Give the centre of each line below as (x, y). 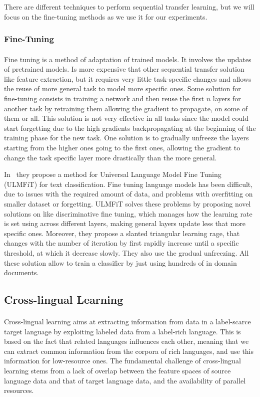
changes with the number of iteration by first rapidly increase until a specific (121, 243)
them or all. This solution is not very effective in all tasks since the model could (126, 118)
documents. (21, 272)
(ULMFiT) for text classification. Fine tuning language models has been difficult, (128, 184)
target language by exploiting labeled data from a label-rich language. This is (122, 331)
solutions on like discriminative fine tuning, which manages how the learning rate (128, 213)
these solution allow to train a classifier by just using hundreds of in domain (120, 262)
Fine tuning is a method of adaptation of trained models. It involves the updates (128, 59)
